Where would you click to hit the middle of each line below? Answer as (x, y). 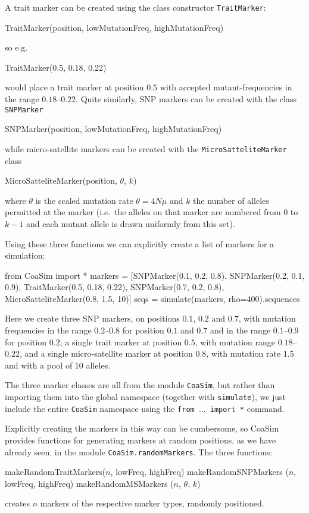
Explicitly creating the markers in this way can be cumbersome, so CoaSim (142, 428)
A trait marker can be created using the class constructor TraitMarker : (135, 7)
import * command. (247, 408)
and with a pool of (39, 365)
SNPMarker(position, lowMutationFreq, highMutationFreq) (113, 129)
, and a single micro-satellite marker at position (106, 353)
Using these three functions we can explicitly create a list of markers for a (140, 243)
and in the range (240, 330)
